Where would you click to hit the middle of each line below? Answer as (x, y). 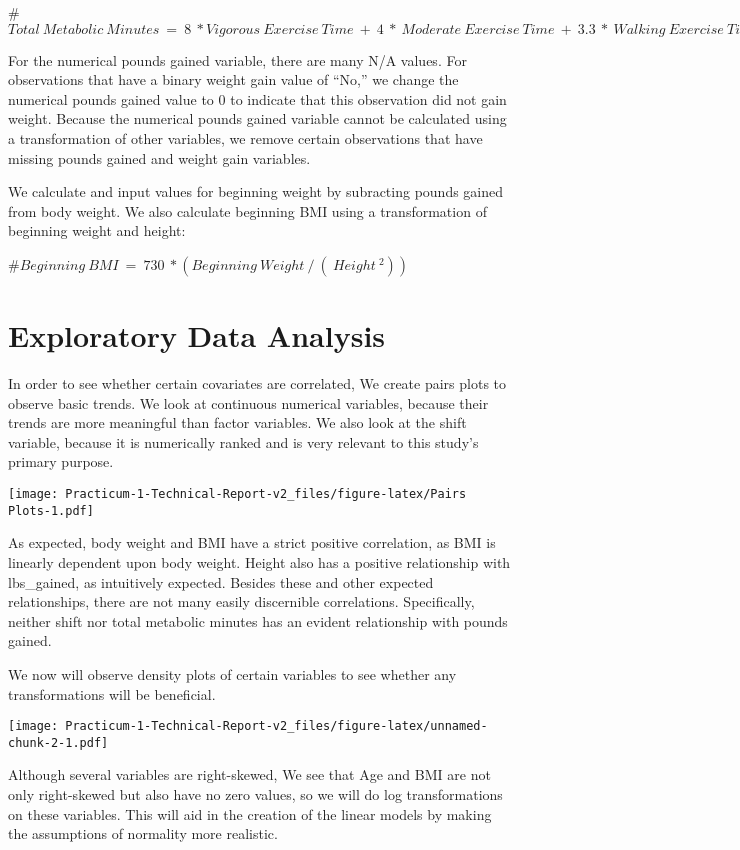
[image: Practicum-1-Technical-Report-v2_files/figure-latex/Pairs (237, 494)
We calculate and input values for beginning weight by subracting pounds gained (256, 191)
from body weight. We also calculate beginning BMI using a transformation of (247, 210)
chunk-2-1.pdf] (58, 742)
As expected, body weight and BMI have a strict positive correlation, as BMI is (252, 542)
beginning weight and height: (97, 230)
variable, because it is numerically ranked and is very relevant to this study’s (243, 441)
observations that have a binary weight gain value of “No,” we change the (233, 79)
